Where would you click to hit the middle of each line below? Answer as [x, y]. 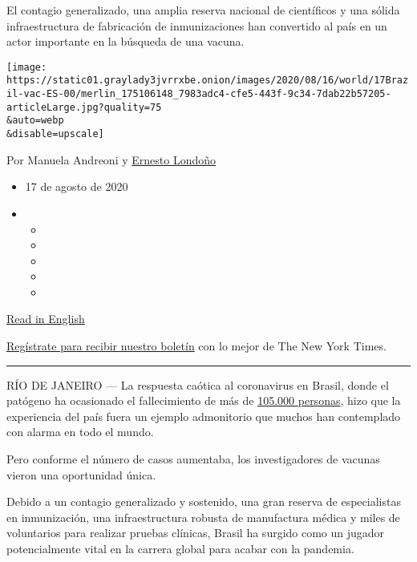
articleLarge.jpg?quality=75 [84, 107]
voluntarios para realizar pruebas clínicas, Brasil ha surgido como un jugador [196, 533]
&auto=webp [35, 121]
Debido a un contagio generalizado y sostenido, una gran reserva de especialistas [204, 501]
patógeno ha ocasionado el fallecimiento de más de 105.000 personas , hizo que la [204, 400]
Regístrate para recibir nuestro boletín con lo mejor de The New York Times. [196, 346]
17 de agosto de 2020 [77, 186]
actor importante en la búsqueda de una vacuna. [126, 41]
